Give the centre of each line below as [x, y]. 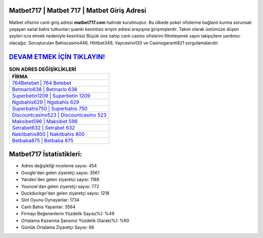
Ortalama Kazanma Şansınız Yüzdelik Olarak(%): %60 [75, 220]
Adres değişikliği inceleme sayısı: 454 [59, 166]
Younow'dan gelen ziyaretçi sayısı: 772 [60, 186]
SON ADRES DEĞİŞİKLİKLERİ [43, 69]
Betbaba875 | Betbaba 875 [43, 140]
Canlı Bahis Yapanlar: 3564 [48, 207]
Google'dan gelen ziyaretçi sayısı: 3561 [60, 173]
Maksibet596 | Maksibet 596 [45, 121]
